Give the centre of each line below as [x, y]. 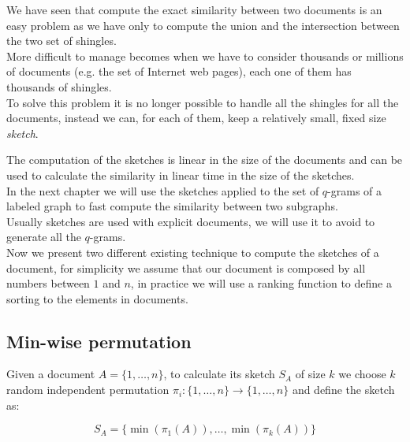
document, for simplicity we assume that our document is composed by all [186, 267]
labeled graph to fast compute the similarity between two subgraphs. [172, 206]
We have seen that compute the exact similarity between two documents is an [194, 9]
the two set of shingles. [61, 41]
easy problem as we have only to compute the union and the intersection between [203, 25]
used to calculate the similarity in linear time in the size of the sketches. [181, 175]
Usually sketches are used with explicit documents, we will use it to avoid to [191, 221]
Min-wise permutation [99, 341]
